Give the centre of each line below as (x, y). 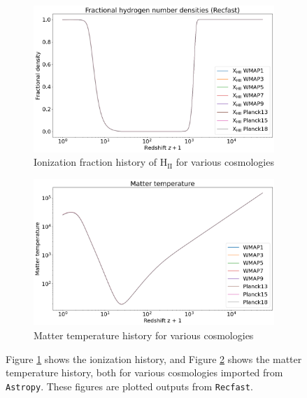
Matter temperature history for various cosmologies (144, 335)
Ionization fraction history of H (101, 162)
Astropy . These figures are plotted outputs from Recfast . (129, 386)
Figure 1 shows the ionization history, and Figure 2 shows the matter (154, 358)
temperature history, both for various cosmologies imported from (144, 372)
